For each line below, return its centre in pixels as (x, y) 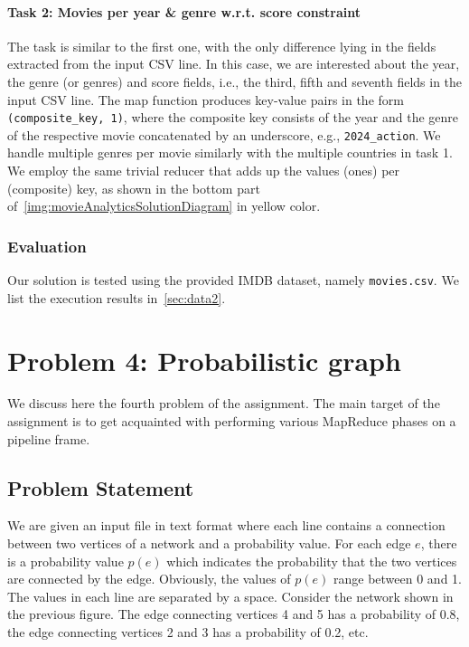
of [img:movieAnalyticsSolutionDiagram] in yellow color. (164, 206)
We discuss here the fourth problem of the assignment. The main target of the (224, 403)
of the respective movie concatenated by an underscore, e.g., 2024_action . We (224, 134)
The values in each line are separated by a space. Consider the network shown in (230, 596)
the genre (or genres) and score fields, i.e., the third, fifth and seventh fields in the (235, 81)
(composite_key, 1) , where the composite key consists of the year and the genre (233, 117)
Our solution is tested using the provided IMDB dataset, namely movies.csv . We (233, 280)
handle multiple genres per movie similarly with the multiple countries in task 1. (230, 152)
